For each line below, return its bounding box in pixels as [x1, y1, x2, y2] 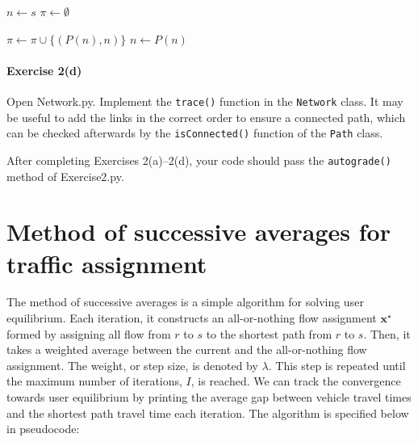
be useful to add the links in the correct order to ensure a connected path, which [6, 108, 406, 125]
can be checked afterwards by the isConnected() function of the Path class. [6, 124, 383, 141]
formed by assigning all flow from [6, 325, 171, 342]
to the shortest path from [206, 325, 332, 342]
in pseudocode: [6, 420, 80, 437]
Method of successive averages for [6, 215, 391, 248]
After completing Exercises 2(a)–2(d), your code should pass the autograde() [6, 151, 391, 168]
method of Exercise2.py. [6, 167, 124, 184]
